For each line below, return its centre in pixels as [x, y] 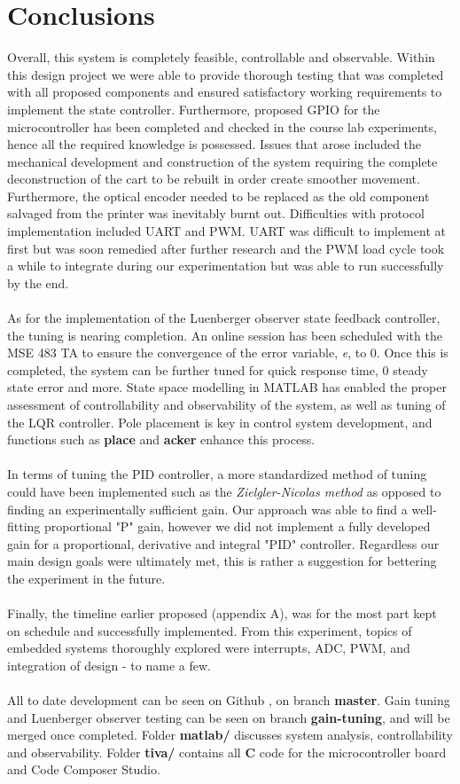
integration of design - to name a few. [109, 665]
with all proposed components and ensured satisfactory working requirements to [225, 92]
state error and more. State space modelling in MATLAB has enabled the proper [227, 387]
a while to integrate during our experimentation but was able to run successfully [226, 266]
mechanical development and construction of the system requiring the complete [222, 161]
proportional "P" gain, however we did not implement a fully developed [238, 526]
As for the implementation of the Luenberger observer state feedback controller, [224, 318]
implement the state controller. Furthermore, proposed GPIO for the [194, 109]
